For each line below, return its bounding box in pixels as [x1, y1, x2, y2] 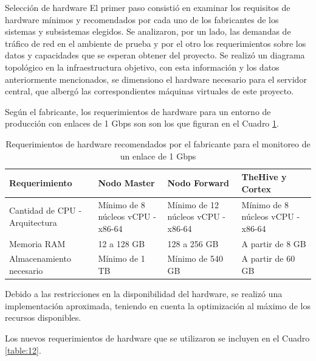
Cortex [241, 182, 272, 195]
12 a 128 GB [98, 237, 145, 250]
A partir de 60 [241, 252, 295, 265]
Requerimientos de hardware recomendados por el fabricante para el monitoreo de [5, 137, 311, 150]
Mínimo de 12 [167, 198, 219, 211]
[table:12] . [5, 343, 41, 356]
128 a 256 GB [167, 237, 219, 250]
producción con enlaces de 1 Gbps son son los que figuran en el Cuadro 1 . [5, 117, 279, 130]
